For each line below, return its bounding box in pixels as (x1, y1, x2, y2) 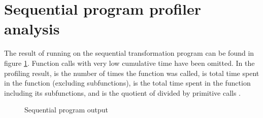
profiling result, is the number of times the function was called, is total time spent (4, 67, 259, 78)
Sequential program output (24, 104, 109, 115)
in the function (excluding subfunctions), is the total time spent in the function (4, 77, 251, 88)
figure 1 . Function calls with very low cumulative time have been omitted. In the (4, 57, 255, 68)
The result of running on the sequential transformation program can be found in (4, 48, 254, 58)
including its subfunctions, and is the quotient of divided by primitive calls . (4, 87, 241, 98)
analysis (4, 18, 60, 39)
